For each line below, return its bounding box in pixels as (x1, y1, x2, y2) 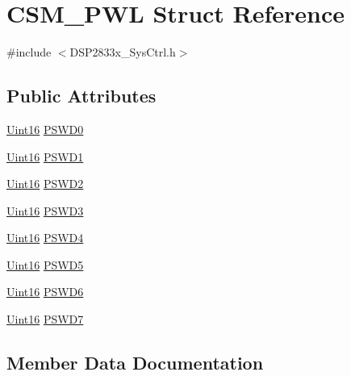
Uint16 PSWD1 (6, 148, 84, 165)
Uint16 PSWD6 (6, 283, 84, 300)
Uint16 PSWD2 (6, 175, 84, 192)
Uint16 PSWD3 (6, 202, 84, 219)
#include (6, 44, 52, 61)
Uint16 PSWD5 (6, 256, 84, 273)
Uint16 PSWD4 (6, 229, 84, 246)
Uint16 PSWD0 (6, 120, 84, 137)
